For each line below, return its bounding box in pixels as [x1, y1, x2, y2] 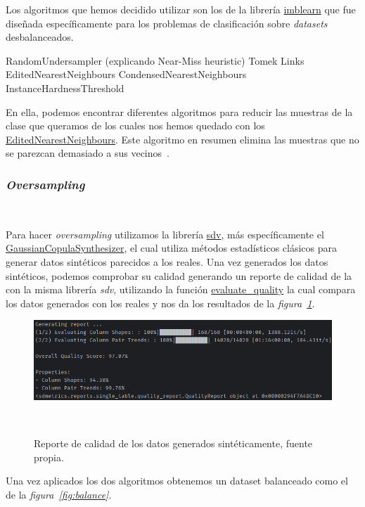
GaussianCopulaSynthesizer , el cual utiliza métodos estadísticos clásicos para [6, 240, 338, 255]
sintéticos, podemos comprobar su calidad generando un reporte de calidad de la [6, 268, 352, 283]
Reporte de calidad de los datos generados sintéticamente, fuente [34, 436, 313, 451]
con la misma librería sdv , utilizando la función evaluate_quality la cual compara [6, 282, 356, 297]
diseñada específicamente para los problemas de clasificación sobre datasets [6, 15, 328, 30]
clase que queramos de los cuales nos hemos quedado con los [6, 118, 265, 133]
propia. [34, 449, 64, 464]
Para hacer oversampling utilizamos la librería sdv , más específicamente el [6, 226, 324, 241]
